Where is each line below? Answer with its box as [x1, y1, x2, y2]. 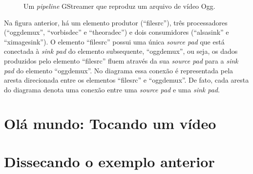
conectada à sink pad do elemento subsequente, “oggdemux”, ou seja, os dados [4, 46, 238, 56]
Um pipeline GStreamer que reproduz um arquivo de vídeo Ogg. [23, 1, 215, 11]
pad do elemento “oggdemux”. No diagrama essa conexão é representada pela [4, 65, 233, 75]
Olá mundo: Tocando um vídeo [4, 113, 216, 133]
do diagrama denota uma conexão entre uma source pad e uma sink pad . [4, 84, 220, 94]
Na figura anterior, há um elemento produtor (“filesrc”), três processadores [4, 17, 228, 27]
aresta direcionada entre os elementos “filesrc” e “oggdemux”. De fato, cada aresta [4, 75, 249, 85]
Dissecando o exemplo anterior [4, 151, 215, 171]
